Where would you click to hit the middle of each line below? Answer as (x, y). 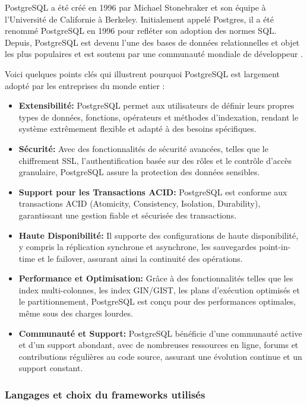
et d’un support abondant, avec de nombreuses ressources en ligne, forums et (159, 345)
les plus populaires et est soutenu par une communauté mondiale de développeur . (154, 54)
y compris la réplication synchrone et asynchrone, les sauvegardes (137, 247)
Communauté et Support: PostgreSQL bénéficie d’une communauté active (160, 333)
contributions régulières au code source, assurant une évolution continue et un (160, 356)
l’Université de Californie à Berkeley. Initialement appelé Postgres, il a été (140, 19)
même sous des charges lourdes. (76, 313)
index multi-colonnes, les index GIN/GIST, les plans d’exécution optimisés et (159, 289)
